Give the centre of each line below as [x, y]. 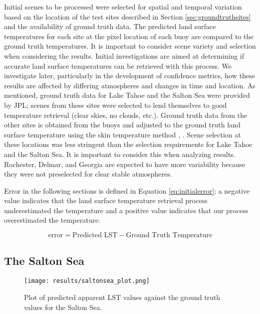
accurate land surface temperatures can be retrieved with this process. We [118, 65]
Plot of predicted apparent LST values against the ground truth [122, 297]
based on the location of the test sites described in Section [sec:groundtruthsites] [127, 16]
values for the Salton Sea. [63, 307]
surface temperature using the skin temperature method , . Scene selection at [122, 134]
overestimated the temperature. [52, 220]
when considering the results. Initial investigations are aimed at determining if [124, 55]
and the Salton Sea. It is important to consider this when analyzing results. [120, 154]
